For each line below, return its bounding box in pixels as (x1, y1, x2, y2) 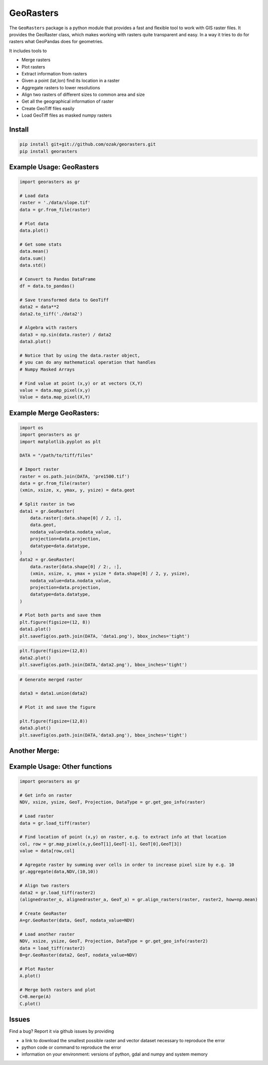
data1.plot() (19, 626, 52, 632)
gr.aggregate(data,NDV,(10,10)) (19, 869, 99, 874)
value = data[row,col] (19, 848, 75, 854)
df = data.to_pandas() (19, 283, 75, 289)
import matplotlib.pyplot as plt (19, 439, 101, 444)
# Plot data (19, 221, 49, 226)
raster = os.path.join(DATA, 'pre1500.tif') (19, 473, 130, 479)
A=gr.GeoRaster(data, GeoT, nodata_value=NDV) (19, 918, 135, 923)
